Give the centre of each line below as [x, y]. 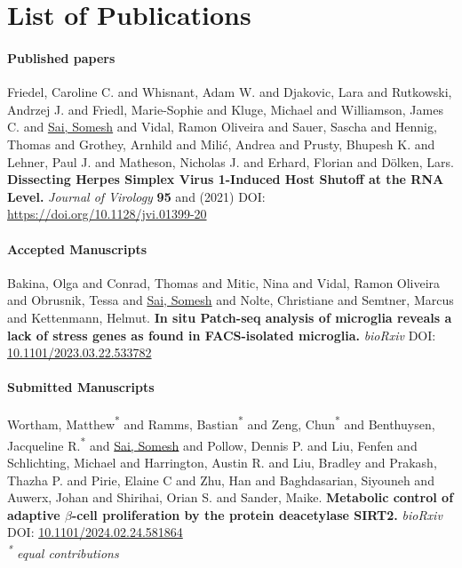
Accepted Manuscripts [77, 248]
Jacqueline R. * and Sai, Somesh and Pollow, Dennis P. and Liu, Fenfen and [212, 444]
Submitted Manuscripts [81, 387]
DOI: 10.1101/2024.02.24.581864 [95, 532]
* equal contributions [63, 551]
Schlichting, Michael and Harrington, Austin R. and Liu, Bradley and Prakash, [222, 462]
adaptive [34, 514]
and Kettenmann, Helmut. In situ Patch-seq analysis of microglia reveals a [230, 317]
